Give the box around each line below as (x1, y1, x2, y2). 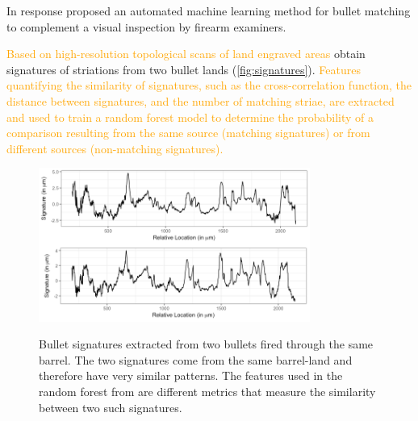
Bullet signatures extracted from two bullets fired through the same (39, 336, 374, 352)
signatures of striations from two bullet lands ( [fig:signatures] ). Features (6, 60, 361, 77)
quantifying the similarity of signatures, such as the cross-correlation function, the (6, 77, 412, 94)
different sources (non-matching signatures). (6, 140, 224, 156)
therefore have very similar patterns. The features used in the (39, 367, 343, 384)
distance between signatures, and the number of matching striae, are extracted (6, 92, 395, 109)
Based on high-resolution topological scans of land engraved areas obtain (6, 45, 366, 62)
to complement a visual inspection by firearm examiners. (6, 18, 286, 35)
